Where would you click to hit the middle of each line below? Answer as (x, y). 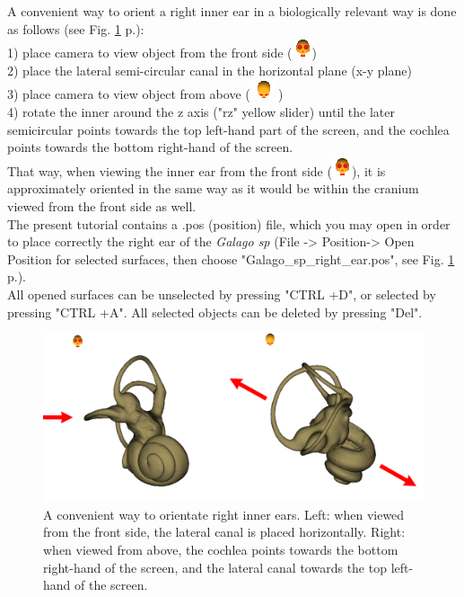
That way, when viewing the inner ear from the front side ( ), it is (197, 170)
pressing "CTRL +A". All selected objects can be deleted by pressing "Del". (215, 312)
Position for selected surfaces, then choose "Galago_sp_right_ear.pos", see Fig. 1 (231, 258)
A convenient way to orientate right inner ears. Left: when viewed (224, 514)
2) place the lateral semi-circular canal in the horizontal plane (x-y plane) (210, 70)
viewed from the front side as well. (102, 205)
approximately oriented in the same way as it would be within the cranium (213, 188)
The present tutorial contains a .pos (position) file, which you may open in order (229, 223)
